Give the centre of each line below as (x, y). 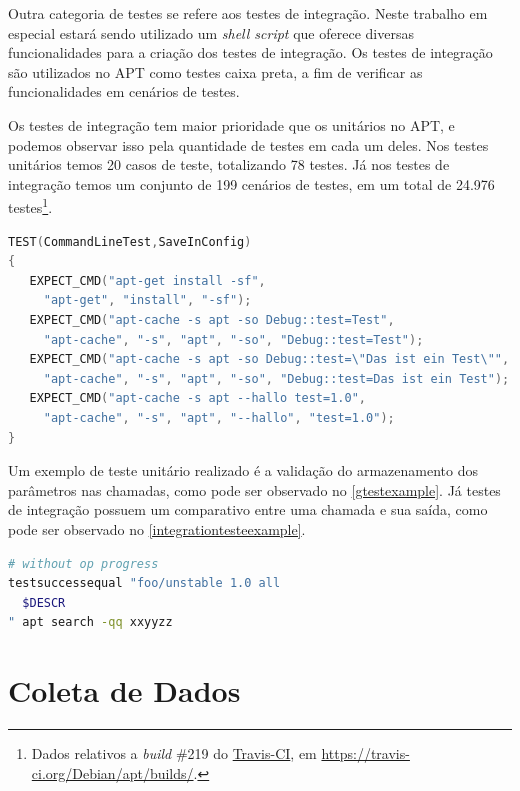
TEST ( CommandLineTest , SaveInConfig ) (130, 241)
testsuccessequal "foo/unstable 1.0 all (144, 583)
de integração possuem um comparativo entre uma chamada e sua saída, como (248, 509)
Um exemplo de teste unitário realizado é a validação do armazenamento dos (243, 470)
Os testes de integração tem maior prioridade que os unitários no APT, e (231, 124)
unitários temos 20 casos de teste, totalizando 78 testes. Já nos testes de (229, 164)
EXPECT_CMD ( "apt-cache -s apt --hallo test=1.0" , (197, 398)
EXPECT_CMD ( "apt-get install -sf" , (147, 280)
